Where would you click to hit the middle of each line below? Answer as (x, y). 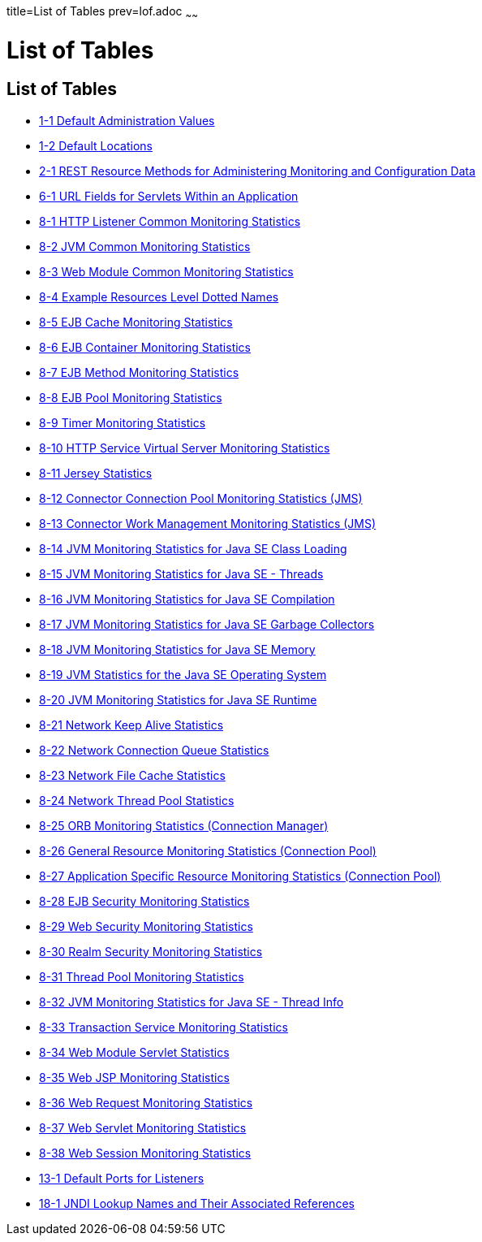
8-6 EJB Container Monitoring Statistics (145, 347)
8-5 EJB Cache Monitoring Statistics (136, 322)
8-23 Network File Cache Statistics (132, 775)
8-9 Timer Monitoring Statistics (123, 422)
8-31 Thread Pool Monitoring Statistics (142, 976)
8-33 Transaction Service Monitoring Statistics (164, 1027)
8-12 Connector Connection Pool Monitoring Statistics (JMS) (201, 498)
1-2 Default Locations (96, 145)
